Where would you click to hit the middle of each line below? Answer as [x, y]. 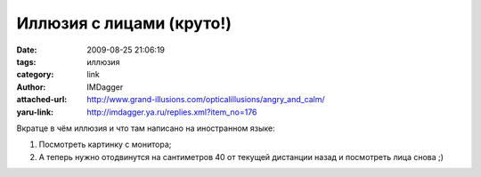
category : [35, 75]
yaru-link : [35, 112]
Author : [31, 87]
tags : [26, 61]
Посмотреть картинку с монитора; [105, 145]
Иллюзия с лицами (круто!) [124, 23]
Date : [27, 50]
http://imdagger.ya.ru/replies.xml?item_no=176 [172, 112]
